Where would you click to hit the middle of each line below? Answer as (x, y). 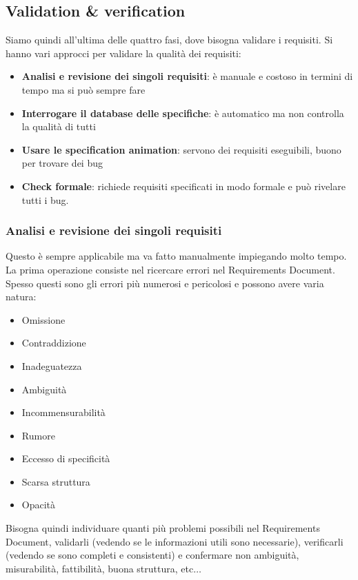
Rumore (38, 435)
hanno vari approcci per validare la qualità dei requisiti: (123, 53)
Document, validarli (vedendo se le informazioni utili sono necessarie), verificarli (175, 541)
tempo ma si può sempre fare (83, 89)
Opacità (39, 505)
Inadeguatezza (52, 365)
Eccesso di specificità (66, 458)
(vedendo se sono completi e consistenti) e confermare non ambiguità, (152, 555)
